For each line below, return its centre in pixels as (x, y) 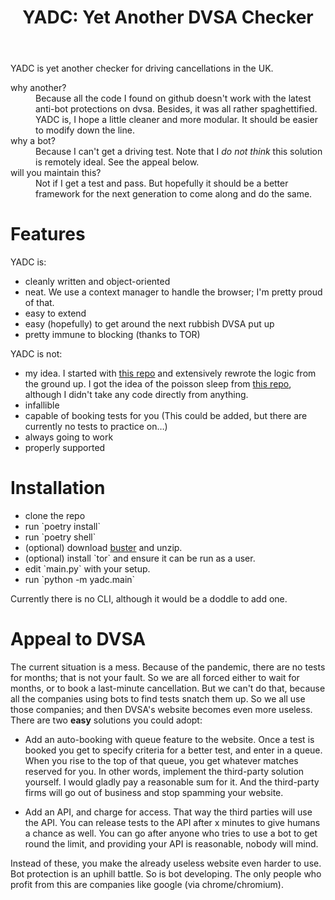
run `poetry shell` (60, 537)
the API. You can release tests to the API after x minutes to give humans (172, 822)
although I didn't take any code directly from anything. (136, 395)
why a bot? (33, 141)
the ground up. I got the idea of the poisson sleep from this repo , (158, 384)
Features (48, 234)
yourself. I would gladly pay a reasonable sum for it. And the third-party (172, 782)
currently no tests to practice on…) (96, 427)
